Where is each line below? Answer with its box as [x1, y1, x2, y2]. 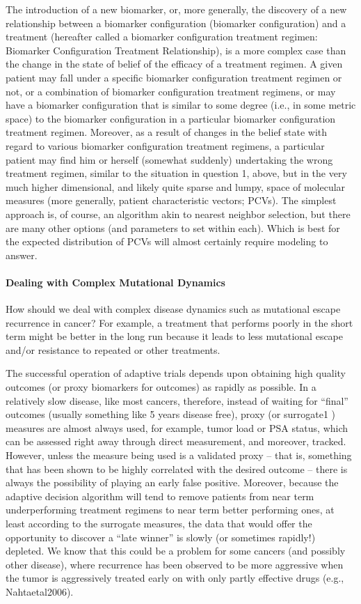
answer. [6, 247, 38, 262]
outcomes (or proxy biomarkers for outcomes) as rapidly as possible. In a [6, 380, 316, 394]
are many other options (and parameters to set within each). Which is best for [6, 220, 340, 235]
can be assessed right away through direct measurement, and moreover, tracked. [6, 434, 346, 449]
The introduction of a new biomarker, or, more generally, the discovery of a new [6, 2, 347, 16]
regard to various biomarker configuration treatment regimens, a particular [6, 138, 325, 153]
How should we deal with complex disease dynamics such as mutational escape [6, 302, 341, 316]
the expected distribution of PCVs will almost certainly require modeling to [6, 234, 328, 249]
